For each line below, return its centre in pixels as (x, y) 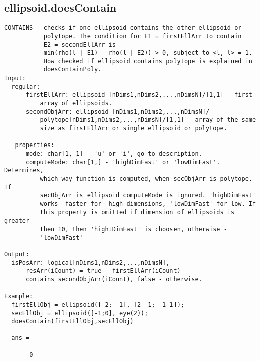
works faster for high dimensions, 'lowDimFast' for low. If (148, 204)
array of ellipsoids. (76, 103)
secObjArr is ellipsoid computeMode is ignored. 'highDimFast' (148, 196)
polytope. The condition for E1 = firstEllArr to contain (143, 36)
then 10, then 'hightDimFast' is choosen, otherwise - (134, 229)
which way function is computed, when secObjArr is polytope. (146, 179)
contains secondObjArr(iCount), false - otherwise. (114, 279)
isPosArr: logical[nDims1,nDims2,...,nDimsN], (91, 263)
